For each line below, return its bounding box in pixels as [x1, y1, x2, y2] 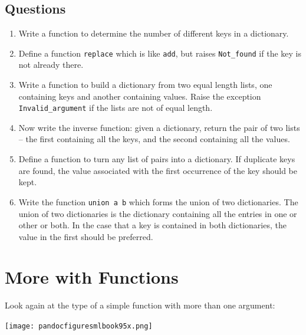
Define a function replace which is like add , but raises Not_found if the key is [18, 47, 301, 59]
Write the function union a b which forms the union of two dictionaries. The [18, 195, 298, 208]
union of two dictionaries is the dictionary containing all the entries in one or [18, 207, 297, 219]
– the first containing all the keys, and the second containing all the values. [18, 133, 290, 145]
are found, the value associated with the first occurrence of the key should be [18, 164, 297, 176]
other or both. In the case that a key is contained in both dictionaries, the [18, 219, 287, 231]
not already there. [18, 58, 84, 71]
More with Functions [5, 265, 179, 289]
